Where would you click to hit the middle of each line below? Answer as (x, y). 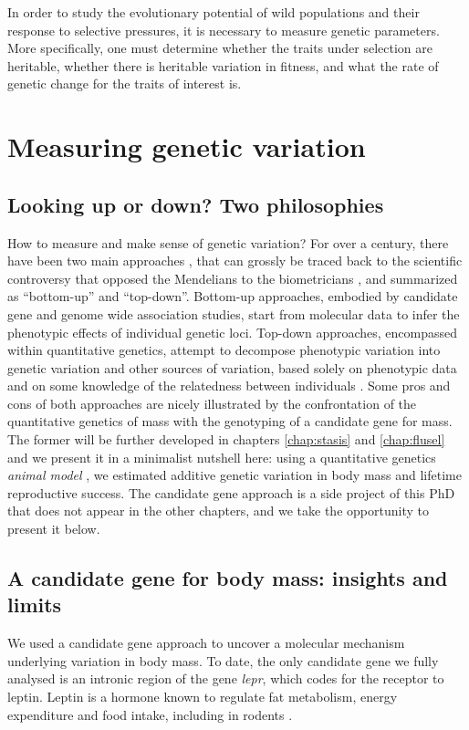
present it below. (54, 529)
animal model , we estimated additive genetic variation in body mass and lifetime (234, 475)
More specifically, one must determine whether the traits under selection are (220, 48)
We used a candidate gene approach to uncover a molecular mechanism (206, 643)
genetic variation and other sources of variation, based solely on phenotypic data (232, 367)
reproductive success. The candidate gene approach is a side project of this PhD (231, 492)
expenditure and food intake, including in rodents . (150, 714)
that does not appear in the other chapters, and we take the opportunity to (218, 511)
